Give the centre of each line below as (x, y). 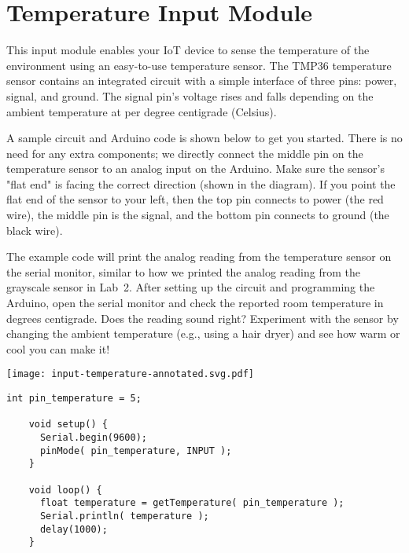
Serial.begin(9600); (93, 438)
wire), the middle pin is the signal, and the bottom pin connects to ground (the (198, 215)
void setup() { (68, 425)
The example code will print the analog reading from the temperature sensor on (199, 256)
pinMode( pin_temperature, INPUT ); (136, 450)
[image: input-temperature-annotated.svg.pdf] (130, 374)
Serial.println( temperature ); (124, 516)
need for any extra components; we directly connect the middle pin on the (185, 153)
